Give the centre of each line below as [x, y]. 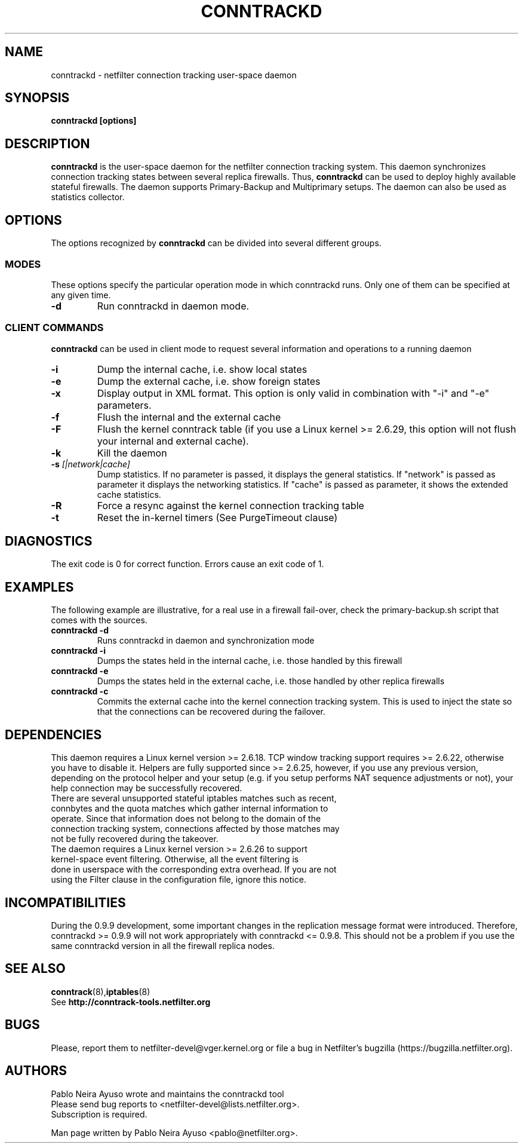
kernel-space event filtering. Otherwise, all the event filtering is [175, 859]
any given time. [81, 295]
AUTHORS [36, 1071]
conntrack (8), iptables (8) [101, 991]
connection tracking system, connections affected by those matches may [195, 829]
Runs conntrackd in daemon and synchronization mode [206, 641]
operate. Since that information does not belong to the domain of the [186, 819]
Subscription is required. [99, 1114]
